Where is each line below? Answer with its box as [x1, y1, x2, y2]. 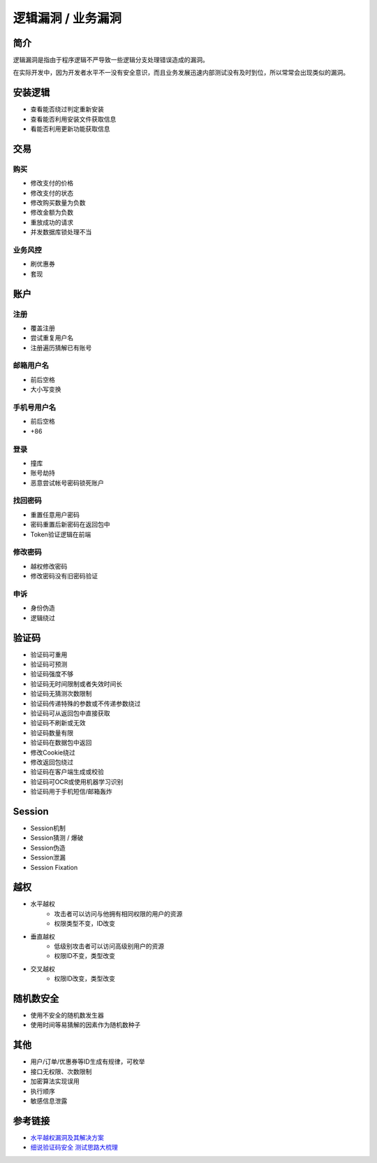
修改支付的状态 [30, 189, 73, 197]
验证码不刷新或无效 [30, 719, 86, 727]
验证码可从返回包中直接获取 [30, 708, 110, 717]
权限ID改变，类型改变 [54, 974, 115, 983]
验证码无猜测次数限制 [30, 690, 92, 698]
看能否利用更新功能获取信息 [30, 124, 110, 133]
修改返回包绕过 [30, 757, 73, 766]
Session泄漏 [30, 853, 66, 862]
